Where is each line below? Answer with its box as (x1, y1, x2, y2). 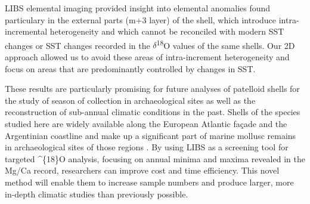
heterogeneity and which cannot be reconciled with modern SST (49, 25, 284, 38)
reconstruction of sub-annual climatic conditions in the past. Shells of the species (5, 106, 300, 118)
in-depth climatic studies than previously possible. (5, 187, 188, 200)
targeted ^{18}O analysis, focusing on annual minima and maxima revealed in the (5, 152, 305, 165)
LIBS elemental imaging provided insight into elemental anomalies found (5, 2, 271, 14)
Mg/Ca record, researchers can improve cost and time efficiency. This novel (5, 164, 280, 177)
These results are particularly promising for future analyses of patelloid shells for (5, 82, 300, 95)
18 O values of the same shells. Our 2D (156, 37, 295, 51)
